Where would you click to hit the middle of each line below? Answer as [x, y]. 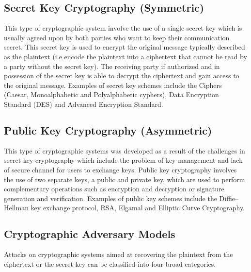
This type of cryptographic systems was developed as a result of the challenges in [125, 150]
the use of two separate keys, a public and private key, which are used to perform [125, 179]
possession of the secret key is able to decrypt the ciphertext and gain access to [122, 76]
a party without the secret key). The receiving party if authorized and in [112, 66]
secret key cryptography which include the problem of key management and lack [123, 160]
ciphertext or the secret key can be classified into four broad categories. [110, 263]
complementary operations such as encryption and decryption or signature [114, 189]
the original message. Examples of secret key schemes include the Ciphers [113, 85]
